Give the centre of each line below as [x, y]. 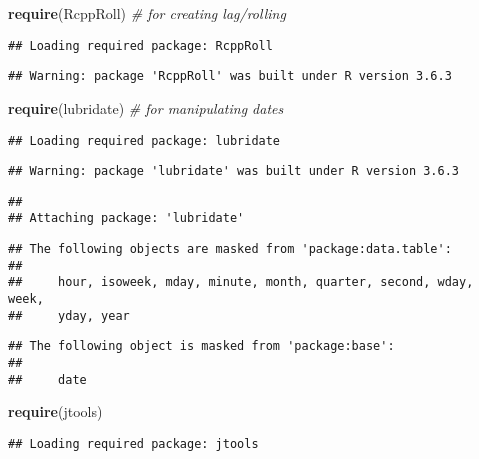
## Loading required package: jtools [133, 443]
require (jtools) [55, 411]
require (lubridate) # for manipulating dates [146, 107]
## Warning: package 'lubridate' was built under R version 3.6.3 [234, 171]
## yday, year [69, 315]
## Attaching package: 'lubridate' [126, 218]
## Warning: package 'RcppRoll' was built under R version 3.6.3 [230, 76]
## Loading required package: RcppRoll [140, 45]
